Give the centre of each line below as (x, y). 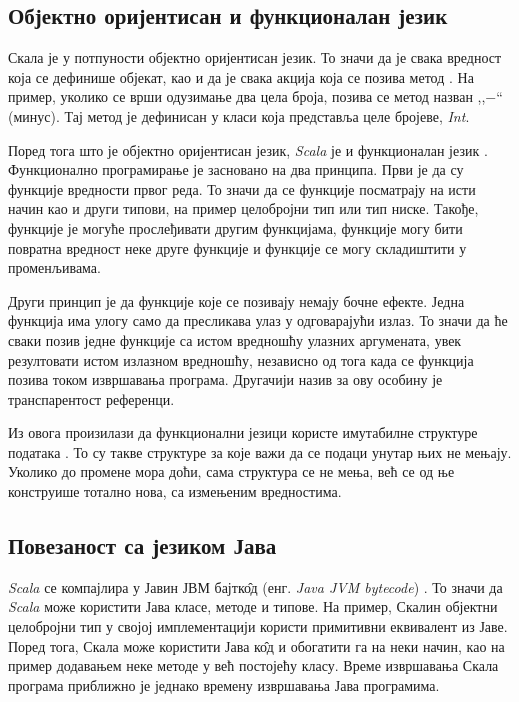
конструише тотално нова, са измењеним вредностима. (175, 491)
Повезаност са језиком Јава (142, 545)
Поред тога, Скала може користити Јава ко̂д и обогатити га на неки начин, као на (256, 645)
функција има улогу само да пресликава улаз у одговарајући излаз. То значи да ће (258, 320)
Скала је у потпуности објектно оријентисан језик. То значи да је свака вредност (255, 57)
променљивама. (54, 267)
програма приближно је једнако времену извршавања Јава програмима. (224, 684)
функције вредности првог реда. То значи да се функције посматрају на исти (242, 188)
